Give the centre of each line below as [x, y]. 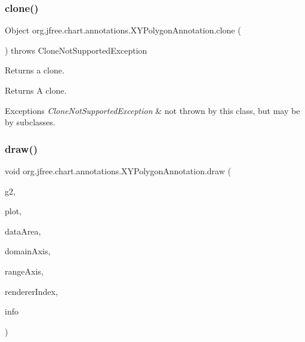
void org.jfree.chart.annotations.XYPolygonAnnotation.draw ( [118, 171]
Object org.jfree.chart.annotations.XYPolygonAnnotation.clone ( [123, 30]
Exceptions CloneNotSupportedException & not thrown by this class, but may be [152, 110]
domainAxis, [28, 251]
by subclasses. [30, 122]
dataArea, [23, 231]
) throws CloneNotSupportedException [76, 50]
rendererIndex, [31, 291]
